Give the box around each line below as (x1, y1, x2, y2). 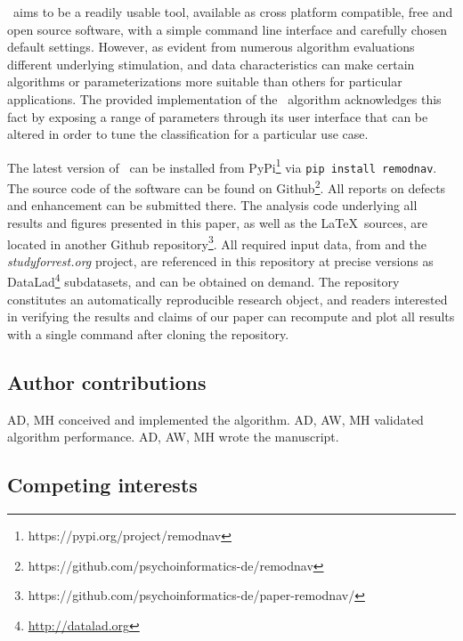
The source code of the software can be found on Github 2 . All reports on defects (7, 176, 446, 197)
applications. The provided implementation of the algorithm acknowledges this (7, 89, 442, 108)
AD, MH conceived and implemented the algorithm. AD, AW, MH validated (7, 410, 424, 428)
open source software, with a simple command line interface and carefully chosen (7, 20, 447, 38)
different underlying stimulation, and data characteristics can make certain (7, 54, 415, 73)
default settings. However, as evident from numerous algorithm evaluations (7, 37, 415, 56)
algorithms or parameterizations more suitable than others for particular (7, 72, 402, 91)
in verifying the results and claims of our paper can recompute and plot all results (7, 307, 455, 326)
